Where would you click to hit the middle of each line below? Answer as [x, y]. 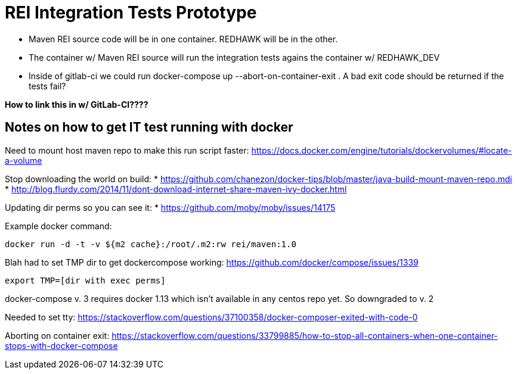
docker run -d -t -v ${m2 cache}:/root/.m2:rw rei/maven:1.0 [151, 244]
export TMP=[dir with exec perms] [85, 280]
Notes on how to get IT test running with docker [149, 127]
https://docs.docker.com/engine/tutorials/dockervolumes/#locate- [382, 150]
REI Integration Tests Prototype [131, 13]
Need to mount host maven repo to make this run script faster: [127, 150]
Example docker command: [58, 226]
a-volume [24, 160]
